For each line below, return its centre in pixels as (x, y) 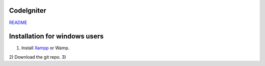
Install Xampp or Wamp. (45, 48)
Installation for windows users (56, 36)
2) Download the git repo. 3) (38, 57)
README (18, 22)
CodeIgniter (28, 11)
